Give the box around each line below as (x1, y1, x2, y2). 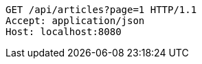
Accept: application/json (5, 15, 145, 26)
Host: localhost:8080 (5, 26, 122, 37)
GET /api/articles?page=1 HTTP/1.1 (5, 4, 197, 15)
